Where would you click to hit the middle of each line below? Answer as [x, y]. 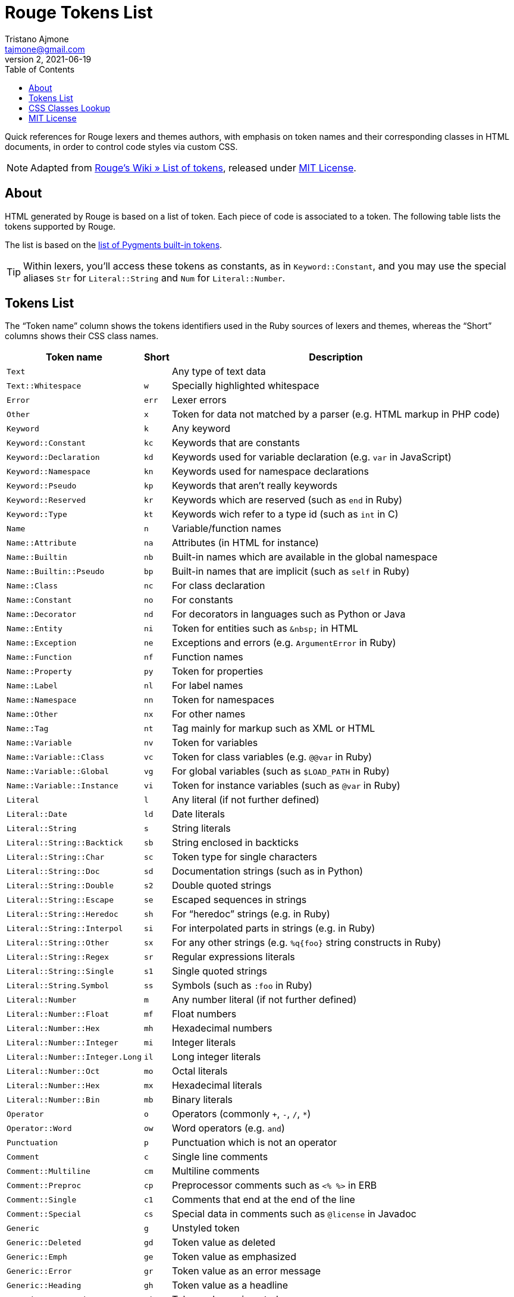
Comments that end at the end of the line [263, 1200]
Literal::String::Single [60, 971]
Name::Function [39, 657]
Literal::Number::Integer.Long [74, 1057]
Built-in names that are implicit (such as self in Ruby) [291, 571]
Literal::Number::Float [58, 1014]
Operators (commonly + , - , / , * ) [241, 1114]
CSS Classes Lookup [70, 108]
